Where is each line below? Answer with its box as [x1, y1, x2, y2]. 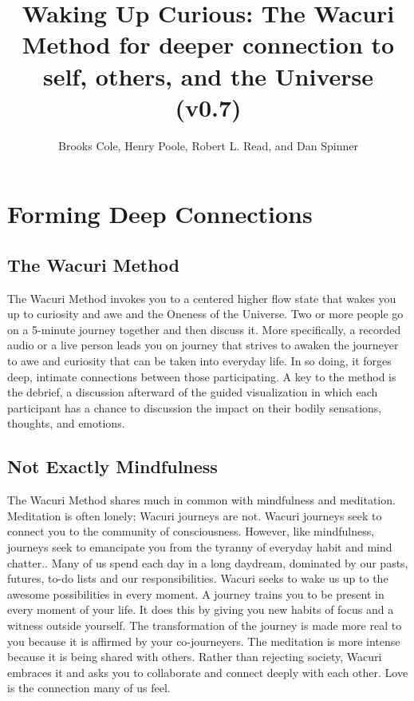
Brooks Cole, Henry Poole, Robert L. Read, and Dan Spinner [58, 137, 358, 153]
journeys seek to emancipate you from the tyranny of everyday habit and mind [7, 539, 392, 555]
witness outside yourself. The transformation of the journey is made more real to [7, 616, 402, 633]
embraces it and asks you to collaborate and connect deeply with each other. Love [7, 663, 408, 680]
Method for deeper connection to [22, 28, 395, 61]
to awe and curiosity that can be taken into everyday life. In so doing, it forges [7, 352, 392, 369]
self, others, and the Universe [42, 59, 374, 92]
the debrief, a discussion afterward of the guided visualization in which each [7, 384, 378, 400]
